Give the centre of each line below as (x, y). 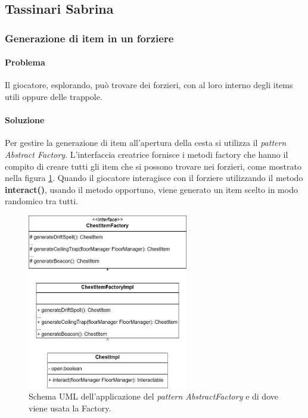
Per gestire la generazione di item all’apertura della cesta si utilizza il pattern (146, 143)
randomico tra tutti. (41, 201)
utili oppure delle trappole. (54, 97)
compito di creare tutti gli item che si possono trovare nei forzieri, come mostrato (153, 166)
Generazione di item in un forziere (89, 38)
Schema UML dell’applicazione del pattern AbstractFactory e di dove (153, 396)
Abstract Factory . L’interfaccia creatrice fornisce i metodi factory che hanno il (147, 154)
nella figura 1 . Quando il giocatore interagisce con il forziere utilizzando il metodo (154, 178)
